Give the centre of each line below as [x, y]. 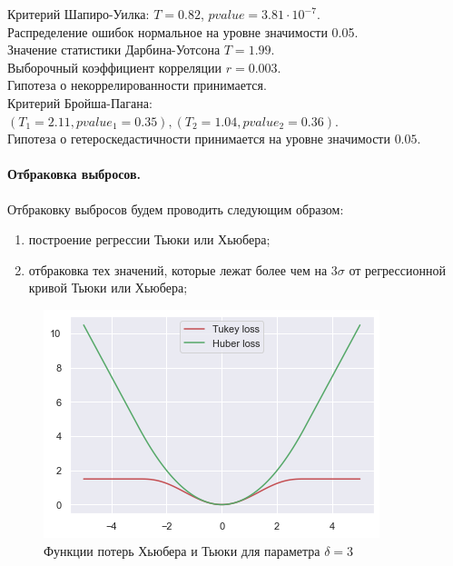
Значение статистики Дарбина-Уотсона [114, 50]
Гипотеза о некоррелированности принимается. [137, 85]
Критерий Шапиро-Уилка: [79, 14]
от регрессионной [397, 269]
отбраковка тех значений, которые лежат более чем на [178, 269]
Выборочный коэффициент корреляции [115, 67]
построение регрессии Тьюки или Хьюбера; [149, 239]
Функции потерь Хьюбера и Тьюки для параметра [182, 550]
